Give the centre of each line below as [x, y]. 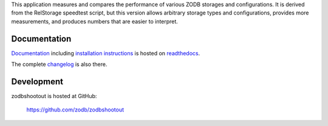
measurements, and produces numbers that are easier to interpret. [95, 21]
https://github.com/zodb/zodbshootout [75, 110]
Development [37, 81]
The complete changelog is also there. [59, 64]
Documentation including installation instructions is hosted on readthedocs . [106, 53]
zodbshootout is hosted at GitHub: [54, 96]
